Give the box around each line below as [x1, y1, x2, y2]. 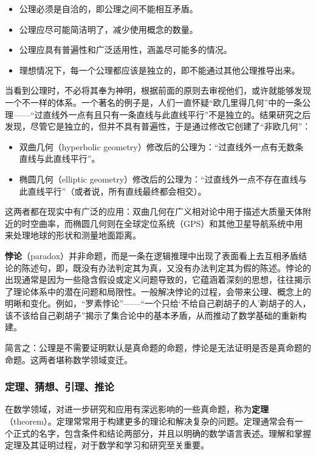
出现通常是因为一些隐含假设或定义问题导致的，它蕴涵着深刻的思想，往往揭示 [5, 273, 311, 286]
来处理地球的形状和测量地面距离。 [5, 229, 141, 241]
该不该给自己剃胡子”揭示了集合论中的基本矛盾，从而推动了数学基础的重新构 [5, 308, 307, 321]
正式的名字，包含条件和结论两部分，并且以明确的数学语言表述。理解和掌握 [13, 426, 311, 439]
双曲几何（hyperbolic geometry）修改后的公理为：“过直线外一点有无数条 [19, 140, 304, 153]
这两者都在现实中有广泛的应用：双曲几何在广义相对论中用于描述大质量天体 [5, 205, 303, 218]
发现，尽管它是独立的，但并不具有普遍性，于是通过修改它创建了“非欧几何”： [5, 120, 311, 133]
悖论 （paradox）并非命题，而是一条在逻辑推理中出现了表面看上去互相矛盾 [5, 249, 299, 262]
